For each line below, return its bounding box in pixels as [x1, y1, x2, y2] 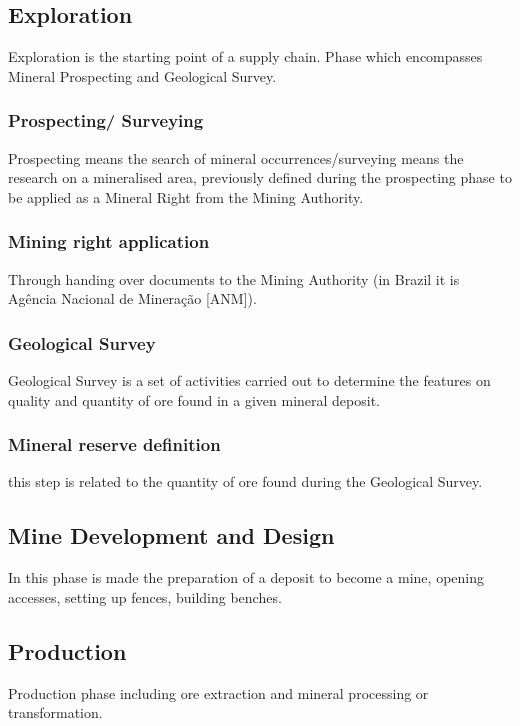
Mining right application [8, 229, 210, 254]
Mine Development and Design [8, 520, 335, 551]
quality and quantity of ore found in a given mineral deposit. [8, 389, 380, 410]
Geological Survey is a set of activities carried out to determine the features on [8, 370, 491, 391]
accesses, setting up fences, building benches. [8, 586, 282, 607]
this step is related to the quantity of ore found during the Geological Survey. [8, 471, 483, 492]
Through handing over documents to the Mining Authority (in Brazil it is [8, 268, 460, 289]
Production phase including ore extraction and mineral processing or [8, 682, 429, 703]
